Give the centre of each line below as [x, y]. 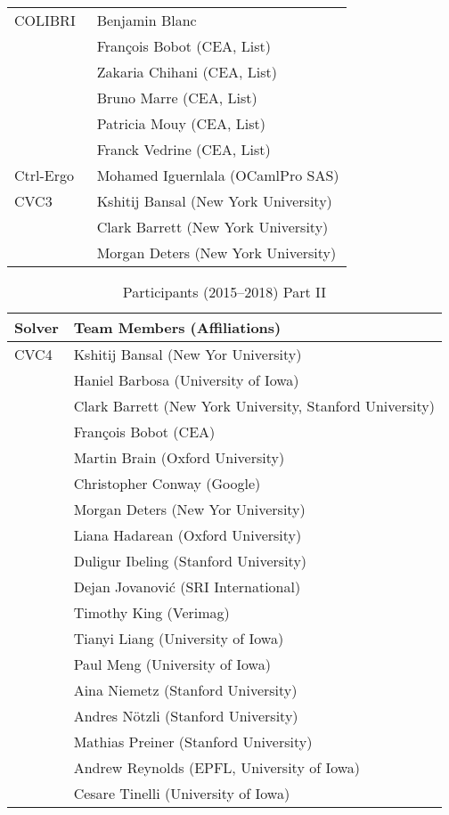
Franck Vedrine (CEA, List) [184, 149]
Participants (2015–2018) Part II [224, 292]
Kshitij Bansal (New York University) [214, 201]
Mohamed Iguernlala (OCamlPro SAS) [218, 175]
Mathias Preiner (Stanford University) [193, 742]
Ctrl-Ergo [44, 175]
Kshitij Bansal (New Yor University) [188, 354]
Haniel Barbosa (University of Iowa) [186, 380]
